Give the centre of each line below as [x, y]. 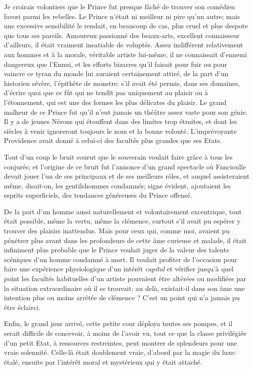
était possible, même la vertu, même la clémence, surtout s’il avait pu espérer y [122, 221]
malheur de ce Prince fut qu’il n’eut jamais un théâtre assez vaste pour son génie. [126, 112]
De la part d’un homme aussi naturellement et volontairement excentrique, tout [123, 211]
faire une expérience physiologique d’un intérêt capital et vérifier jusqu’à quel [119, 269]
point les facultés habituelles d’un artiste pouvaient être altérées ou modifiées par [125, 278]
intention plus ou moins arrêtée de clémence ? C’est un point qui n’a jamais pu [122, 298]
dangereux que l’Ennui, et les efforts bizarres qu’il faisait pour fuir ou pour [116, 64]
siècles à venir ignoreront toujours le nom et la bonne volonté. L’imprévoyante [120, 131]
